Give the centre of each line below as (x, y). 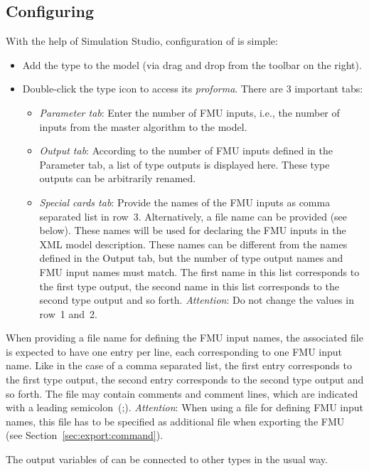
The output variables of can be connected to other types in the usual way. (167, 459)
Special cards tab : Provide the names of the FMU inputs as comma (185, 202)
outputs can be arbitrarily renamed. (118, 178)
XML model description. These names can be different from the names (193, 244)
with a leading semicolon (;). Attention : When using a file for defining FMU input (184, 407)
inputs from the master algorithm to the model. (143, 126)
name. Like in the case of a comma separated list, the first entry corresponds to (179, 365)
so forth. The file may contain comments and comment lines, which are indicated (182, 393)
